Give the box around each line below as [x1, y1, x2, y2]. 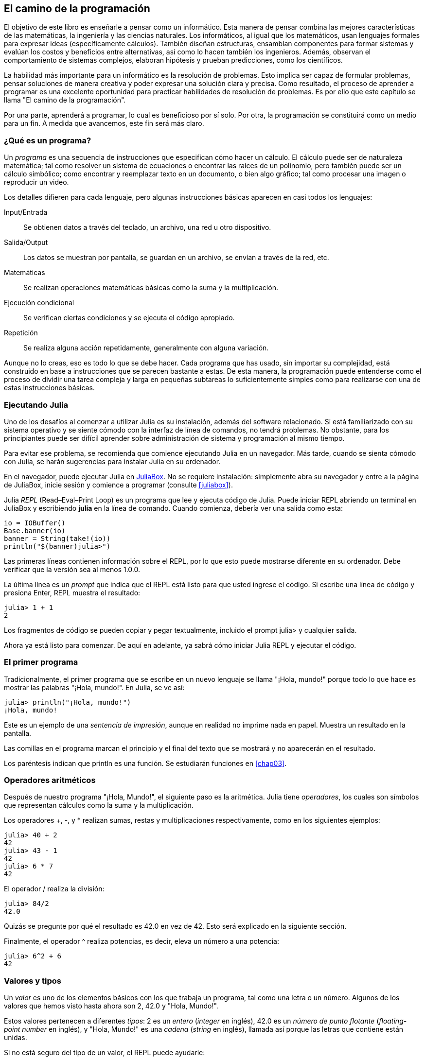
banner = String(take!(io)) [4, 534, 111, 542]
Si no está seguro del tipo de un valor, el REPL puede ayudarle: [4, 1048, 205, 1057]
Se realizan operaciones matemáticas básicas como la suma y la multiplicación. [23, 283, 278, 292]
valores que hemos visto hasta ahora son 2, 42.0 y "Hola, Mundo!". [4, 1002, 218, 1010]
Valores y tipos [4, 975, 61, 986]
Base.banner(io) [4, 526, 66, 535]
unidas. [4, 1033, 27, 1042]
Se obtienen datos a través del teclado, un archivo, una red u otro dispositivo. [23, 223, 271, 232]
